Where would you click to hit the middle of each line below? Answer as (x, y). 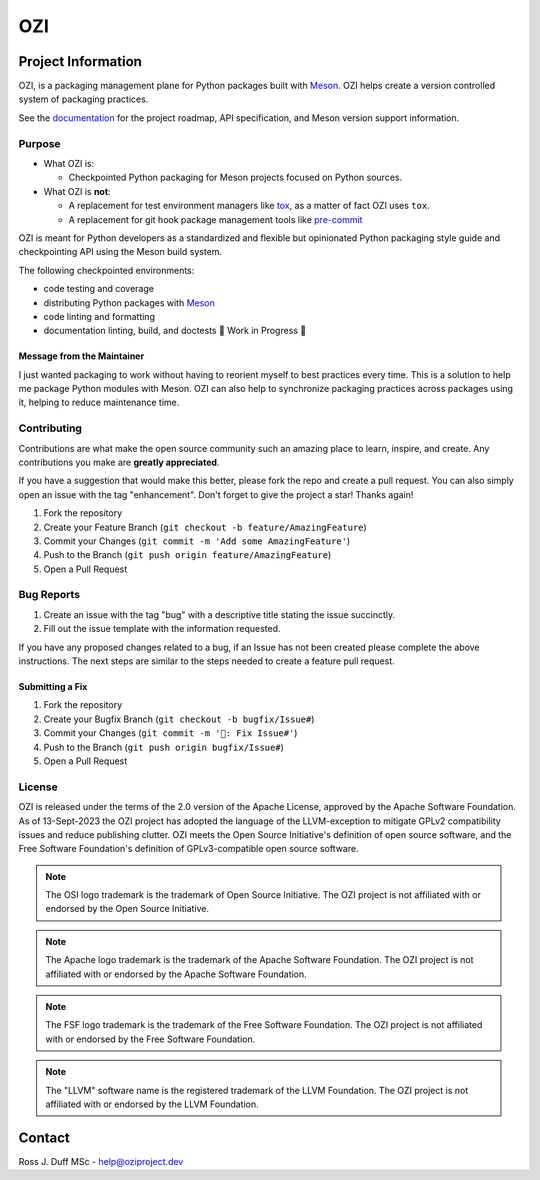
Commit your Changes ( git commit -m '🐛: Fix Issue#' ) (170, 733)
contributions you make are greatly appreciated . (119, 462)
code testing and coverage (99, 289)
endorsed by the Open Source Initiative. (127, 909)
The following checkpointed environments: (106, 270)
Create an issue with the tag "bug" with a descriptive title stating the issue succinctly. (219, 614)
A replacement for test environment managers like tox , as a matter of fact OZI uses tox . (249, 206)
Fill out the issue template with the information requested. (162, 629)
